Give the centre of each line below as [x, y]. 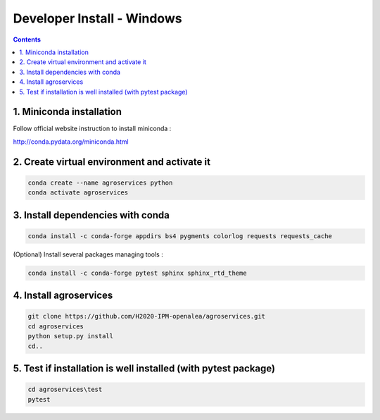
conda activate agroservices [78, 193]
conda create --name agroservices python [100, 183]
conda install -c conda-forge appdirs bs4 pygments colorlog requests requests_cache [180, 236]
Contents [27, 39]
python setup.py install [71, 336]
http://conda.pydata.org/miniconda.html [71, 142]
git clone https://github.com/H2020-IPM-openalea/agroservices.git [147, 316]
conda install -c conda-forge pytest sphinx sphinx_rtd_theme [137, 273]
